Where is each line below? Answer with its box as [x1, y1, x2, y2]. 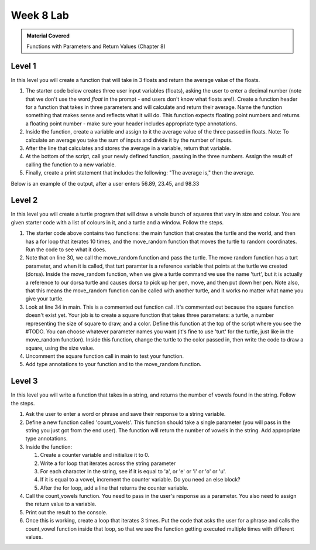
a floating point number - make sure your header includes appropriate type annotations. [25, 120, 238, 127]
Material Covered [26, 32, 70, 39]
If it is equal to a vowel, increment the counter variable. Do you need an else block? [40, 476, 241, 483]
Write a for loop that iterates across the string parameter [40, 460, 176, 467]
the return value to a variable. [25, 501, 97, 508]
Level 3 [11, 376, 38, 386]
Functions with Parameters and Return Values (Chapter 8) [26, 43, 166, 50]
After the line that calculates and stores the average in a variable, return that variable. [25, 144, 231, 152]
